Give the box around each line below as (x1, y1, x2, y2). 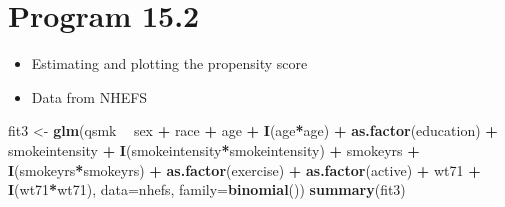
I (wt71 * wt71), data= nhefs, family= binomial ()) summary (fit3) (8, 179, 406, 200)
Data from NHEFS (31, 86, 148, 107)
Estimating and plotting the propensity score (31, 53, 308, 74)
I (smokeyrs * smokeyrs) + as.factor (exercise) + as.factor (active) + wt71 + (8, 159, 481, 180)
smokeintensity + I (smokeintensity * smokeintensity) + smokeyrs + (8, 139, 420, 160)
